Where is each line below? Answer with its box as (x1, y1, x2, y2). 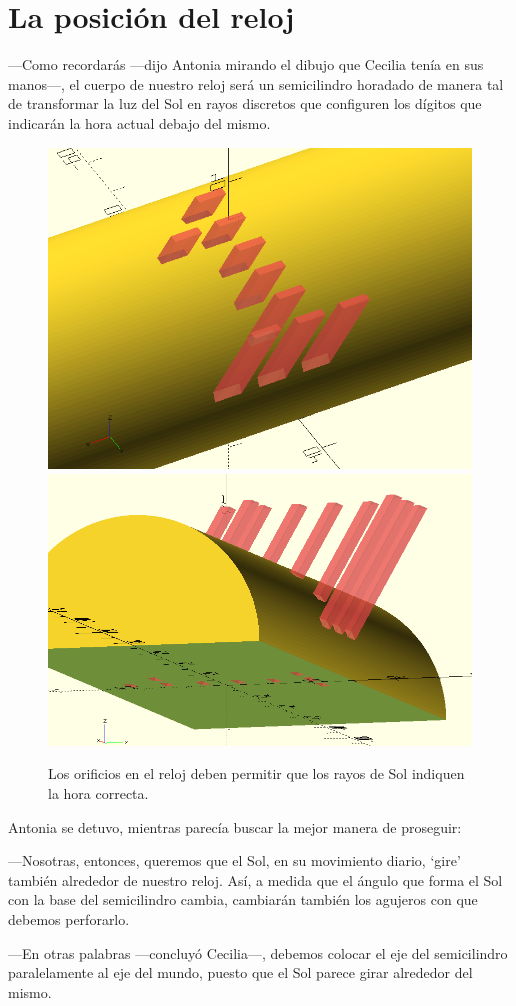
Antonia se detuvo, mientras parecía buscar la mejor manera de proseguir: (8, 816, 462, 837)
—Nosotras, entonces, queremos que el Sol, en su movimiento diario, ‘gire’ (8, 850, 461, 871)
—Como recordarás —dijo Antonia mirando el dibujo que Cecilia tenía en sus (8, 54, 484, 75)
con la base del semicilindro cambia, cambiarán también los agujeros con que (8, 889, 478, 910)
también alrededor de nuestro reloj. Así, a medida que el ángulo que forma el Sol (8, 869, 503, 890)
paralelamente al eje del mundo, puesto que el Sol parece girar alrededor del (8, 962, 473, 983)
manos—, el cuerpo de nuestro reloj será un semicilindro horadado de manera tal (8, 73, 504, 94)
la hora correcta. (48, 783, 149, 804)
